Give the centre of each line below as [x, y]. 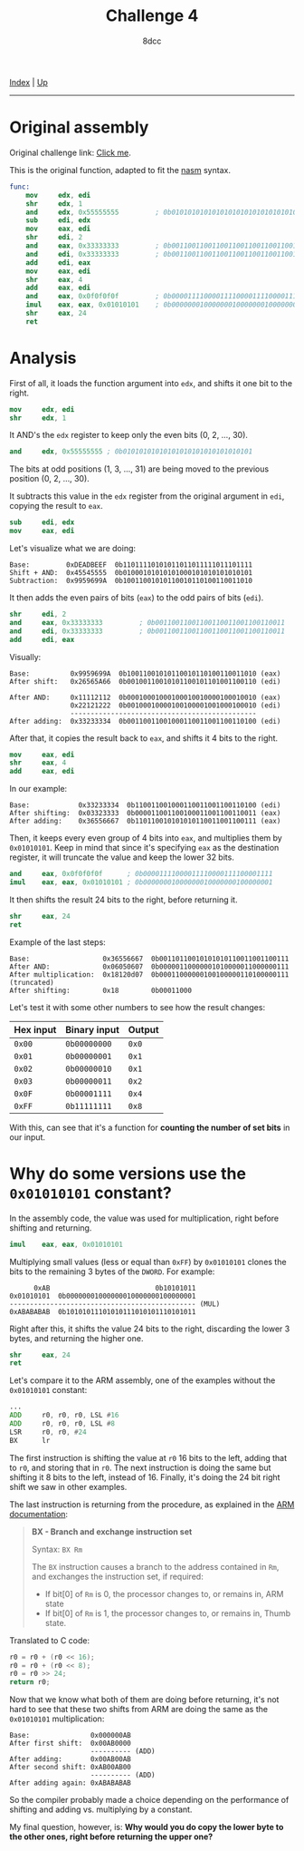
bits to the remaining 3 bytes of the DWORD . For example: [112, 1271]
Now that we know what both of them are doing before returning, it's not [144, 1700]
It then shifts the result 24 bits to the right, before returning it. [123, 900]
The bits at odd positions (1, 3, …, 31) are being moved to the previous [139, 469]
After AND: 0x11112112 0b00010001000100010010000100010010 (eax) [145, 697]
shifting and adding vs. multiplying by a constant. [101, 1809]
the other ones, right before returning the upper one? [111, 1836]
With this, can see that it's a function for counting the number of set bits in [150, 1127]
